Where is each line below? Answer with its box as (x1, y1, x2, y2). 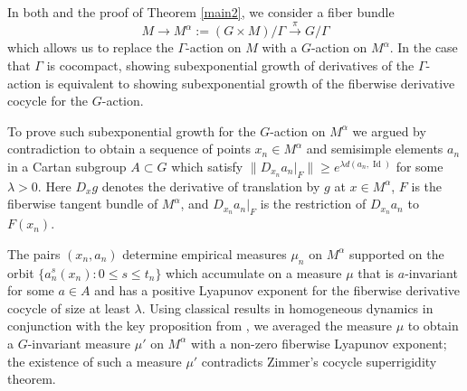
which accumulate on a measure (166, 263, 342, 282)
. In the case (389, 38, 458, 57)
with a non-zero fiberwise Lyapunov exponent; (190, 333, 447, 352)
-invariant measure (27, 333, 131, 352)
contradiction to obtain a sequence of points (7, 139, 251, 158)
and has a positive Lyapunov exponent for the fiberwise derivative (94, 281, 461, 300)
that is (357, 263, 395, 282)
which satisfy (171, 156, 243, 175)
